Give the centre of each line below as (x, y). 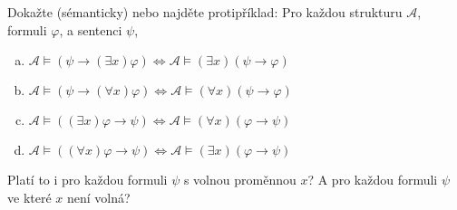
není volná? (98, 197)
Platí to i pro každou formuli (88, 180)
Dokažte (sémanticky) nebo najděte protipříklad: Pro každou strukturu (205, 12)
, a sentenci (91, 29)
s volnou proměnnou (240, 180)
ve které (29, 197)
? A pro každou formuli (373, 180)
